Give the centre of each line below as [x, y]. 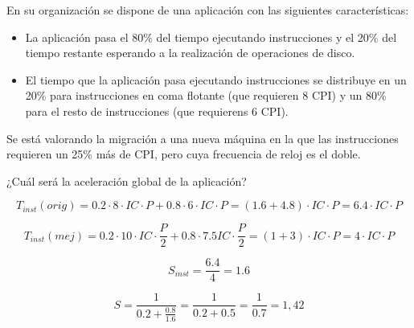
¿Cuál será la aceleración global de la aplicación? [127, 180]
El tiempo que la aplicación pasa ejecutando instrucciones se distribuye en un [216, 79]
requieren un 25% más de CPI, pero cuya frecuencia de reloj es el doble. [184, 154]
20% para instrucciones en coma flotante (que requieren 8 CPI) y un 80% [206, 95]
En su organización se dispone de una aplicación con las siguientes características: [208, 10]
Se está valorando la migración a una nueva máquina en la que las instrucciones [203, 138]
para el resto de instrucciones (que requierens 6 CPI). [157, 111]
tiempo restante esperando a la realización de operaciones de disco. [190, 53]
